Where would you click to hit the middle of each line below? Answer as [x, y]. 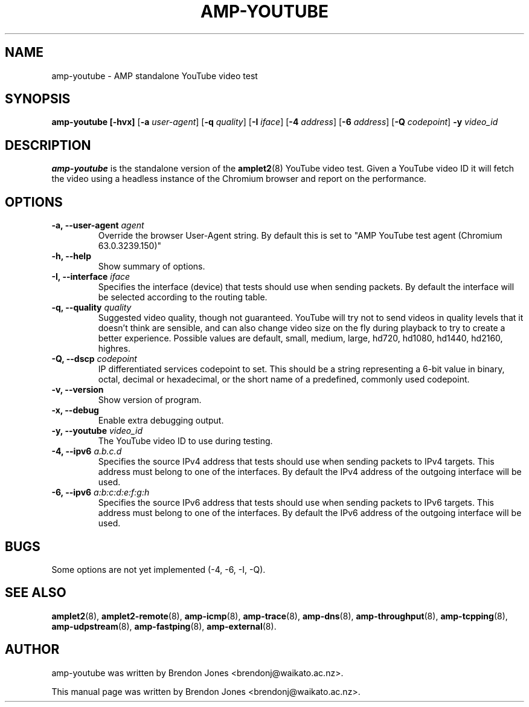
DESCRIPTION [48, 145]
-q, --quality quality [91, 308]
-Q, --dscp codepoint [94, 359]
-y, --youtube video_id [97, 431]
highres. [114, 349]
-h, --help [71, 256]
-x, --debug [75, 410]
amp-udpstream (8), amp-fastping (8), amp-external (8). [164, 626]
